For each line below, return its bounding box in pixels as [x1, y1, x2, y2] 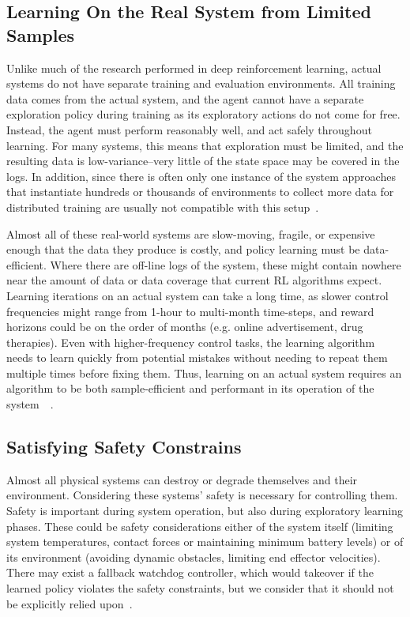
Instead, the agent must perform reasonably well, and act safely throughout [6, 121, 372, 137]
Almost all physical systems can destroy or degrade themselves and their [6, 471, 358, 487]
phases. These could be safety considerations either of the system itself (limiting [6, 517, 393, 534]
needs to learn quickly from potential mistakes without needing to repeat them [6, 349, 388, 366]
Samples [6, 22, 74, 47]
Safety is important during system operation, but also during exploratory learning [6, 502, 403, 519]
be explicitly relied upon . [6, 595, 133, 611]
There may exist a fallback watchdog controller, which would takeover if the [6, 564, 374, 581]
